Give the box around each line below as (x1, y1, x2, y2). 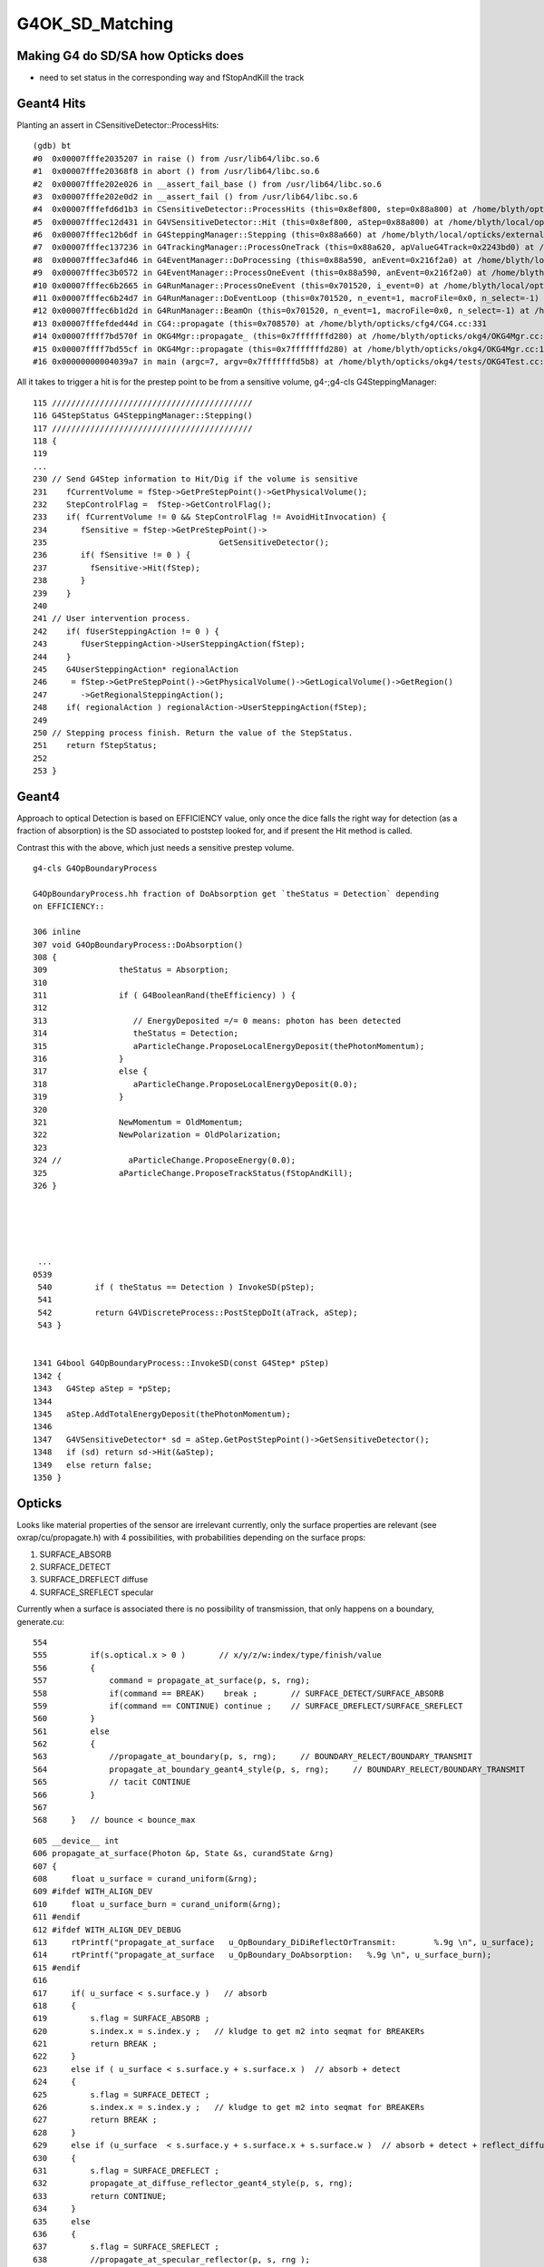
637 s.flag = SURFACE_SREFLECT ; (33, 2242, 219, 2252)
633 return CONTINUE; (33, 2191, 168, 2201)
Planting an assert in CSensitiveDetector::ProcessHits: (16, 119, 219, 131)
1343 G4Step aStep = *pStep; (33, 1384, 172, 1394)
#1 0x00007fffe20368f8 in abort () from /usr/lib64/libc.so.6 (33, 166, 320, 177)
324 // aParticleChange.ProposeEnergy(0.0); (33, 1155, 296, 1165)
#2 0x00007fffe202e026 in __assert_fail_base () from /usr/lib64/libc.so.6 (33, 179, 383, 190)
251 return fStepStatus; (33, 740, 158, 751)
